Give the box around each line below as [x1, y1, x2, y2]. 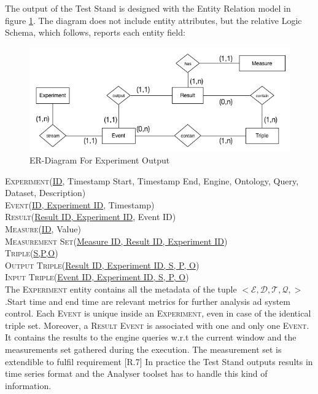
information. [5, 379, 52, 392]
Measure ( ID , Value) [5, 223, 81, 235]
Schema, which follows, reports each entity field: [5, 26, 185, 39]
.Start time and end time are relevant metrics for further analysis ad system [5, 294, 290, 307]
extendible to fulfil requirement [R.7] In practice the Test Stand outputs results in [5, 355, 313, 368]
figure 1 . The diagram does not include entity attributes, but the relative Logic [5, 14, 302, 26]
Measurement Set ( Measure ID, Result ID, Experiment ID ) [5, 234, 228, 247]
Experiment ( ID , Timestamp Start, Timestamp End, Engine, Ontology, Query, [5, 174, 299, 187]
